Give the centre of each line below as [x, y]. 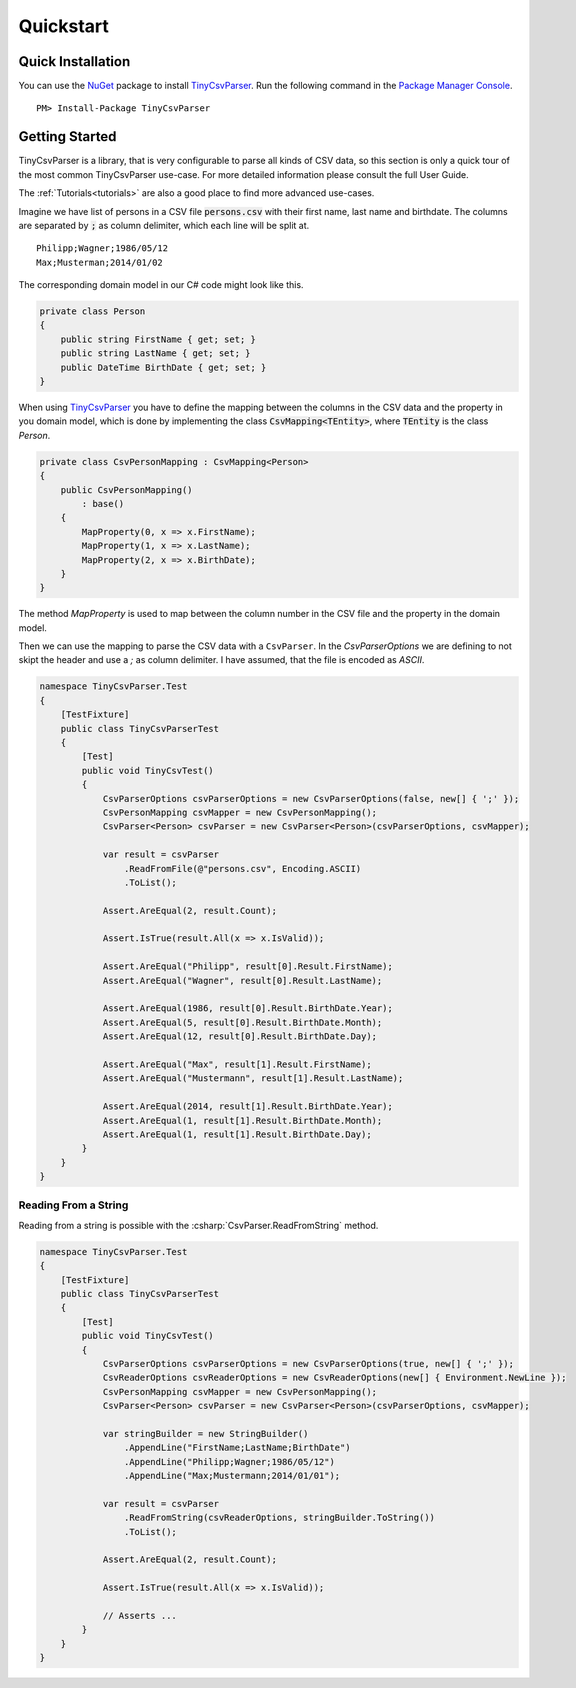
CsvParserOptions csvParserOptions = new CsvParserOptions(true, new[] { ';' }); [308, 1363]
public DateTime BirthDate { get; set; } [163, 367]
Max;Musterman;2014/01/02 [100, 262]
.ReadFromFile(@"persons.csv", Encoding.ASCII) [242, 868]
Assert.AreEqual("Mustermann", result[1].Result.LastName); [253, 1078]
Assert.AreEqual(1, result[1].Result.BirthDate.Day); [237, 1134]
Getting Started [67, 136]
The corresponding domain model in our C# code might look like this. [161, 285]
